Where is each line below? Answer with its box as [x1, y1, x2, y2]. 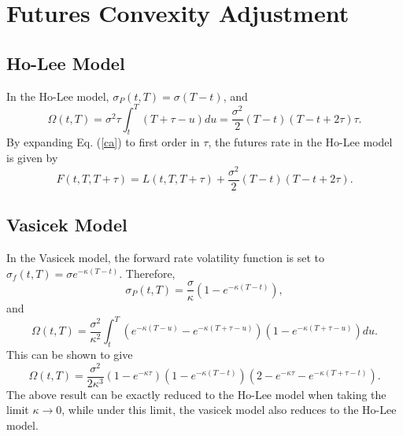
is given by [6, 150, 58, 166]
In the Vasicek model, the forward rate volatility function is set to [6, 249, 325, 265]
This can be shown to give [6, 346, 133, 363]
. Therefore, [119, 264, 176, 281]
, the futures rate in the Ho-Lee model [208, 134, 393, 150]
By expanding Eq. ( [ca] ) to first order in [6, 134, 200, 150]
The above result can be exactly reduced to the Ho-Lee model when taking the [6, 386, 386, 402]
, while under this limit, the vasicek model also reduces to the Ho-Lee [61, 401, 397, 418]
